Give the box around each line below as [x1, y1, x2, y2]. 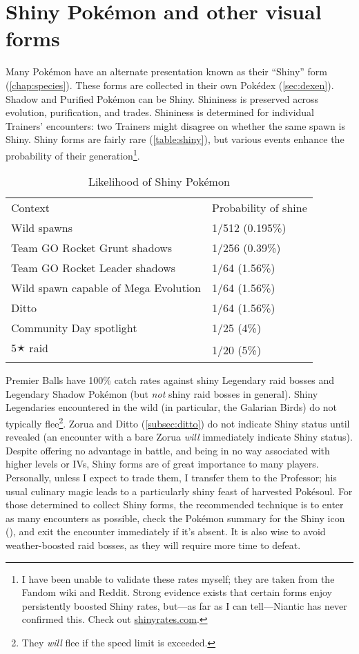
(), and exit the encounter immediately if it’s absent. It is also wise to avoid [6, 524, 326, 539]
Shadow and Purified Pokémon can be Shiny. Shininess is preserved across [6, 91, 318, 106]
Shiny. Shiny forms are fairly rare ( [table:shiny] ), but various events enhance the [6, 132, 345, 146]
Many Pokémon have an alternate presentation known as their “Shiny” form [6, 64, 328, 79]
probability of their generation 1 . [6, 146, 140, 162]
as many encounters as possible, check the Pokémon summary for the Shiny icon [6, 510, 345, 525]
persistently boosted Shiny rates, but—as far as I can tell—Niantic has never [21, 598, 347, 613]
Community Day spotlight [11, 320, 137, 336]
